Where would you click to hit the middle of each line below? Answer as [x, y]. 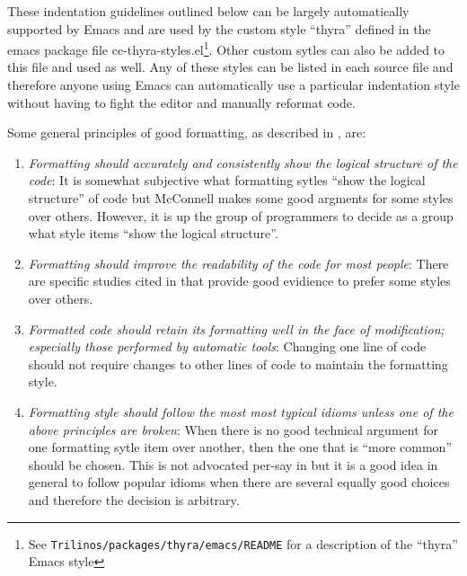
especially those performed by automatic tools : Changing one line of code [227, 346]
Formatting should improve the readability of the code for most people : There [238, 263]
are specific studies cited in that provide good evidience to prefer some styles [239, 281]
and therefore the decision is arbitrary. [134, 499]
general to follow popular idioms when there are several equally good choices [239, 482]
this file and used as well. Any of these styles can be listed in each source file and [230, 67]
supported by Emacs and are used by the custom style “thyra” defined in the [219, 28]
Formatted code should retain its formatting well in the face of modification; [236, 328]
